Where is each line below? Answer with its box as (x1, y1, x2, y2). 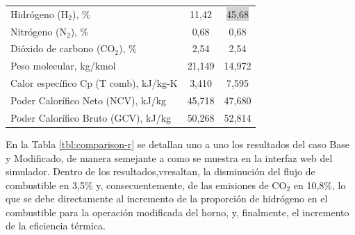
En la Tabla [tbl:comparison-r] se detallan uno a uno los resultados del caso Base (6, 136, 349, 151)
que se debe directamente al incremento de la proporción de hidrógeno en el (6, 191, 328, 206)
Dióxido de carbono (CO (10, 41, 115, 56)
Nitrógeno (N (10, 24, 67, 38)
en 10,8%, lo (293, 177, 346, 192)
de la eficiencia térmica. (6, 218, 106, 233)
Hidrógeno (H (10, 6, 69, 21)
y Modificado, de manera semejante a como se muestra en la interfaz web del (6, 150, 333, 165)
